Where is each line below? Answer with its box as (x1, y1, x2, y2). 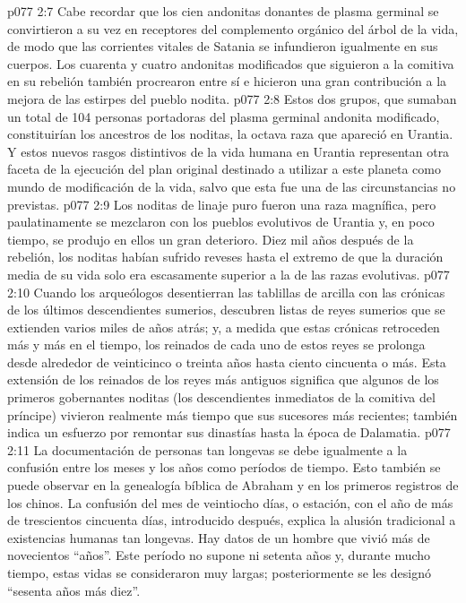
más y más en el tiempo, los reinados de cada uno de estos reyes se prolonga (7, 335, 426, 354)
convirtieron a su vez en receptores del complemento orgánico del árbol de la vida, (7, 19, 459, 38)
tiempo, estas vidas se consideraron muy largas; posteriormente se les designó (7, 564, 432, 581)
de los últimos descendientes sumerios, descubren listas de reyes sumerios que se (7, 300, 445, 319)
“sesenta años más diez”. (7, 581, 141, 599)
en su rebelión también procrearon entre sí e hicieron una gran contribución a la (7, 72, 447, 90)
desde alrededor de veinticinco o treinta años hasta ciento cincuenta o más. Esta (7, 352, 446, 371)
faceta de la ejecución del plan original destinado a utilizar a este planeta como (7, 159, 441, 178)
